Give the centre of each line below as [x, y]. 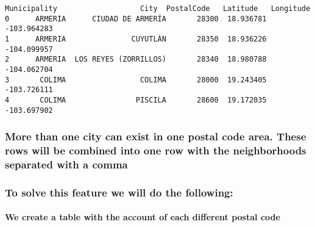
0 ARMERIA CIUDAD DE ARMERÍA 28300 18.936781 [136, 19]
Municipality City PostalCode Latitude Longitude [158, 9]
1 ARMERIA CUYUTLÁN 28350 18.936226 [136, 39]
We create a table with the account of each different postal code [143, 217]
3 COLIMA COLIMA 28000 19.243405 [136, 80]
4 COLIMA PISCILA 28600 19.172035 [136, 100]
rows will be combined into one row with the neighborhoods [156, 150]
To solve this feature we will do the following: [119, 192]
